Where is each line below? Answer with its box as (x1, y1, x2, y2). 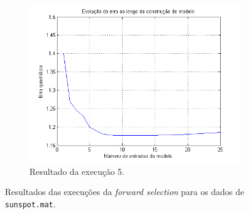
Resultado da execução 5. (29, 164, 124, 177)
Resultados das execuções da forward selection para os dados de (5, 185, 244, 198)
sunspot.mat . (5, 197, 56, 210)
